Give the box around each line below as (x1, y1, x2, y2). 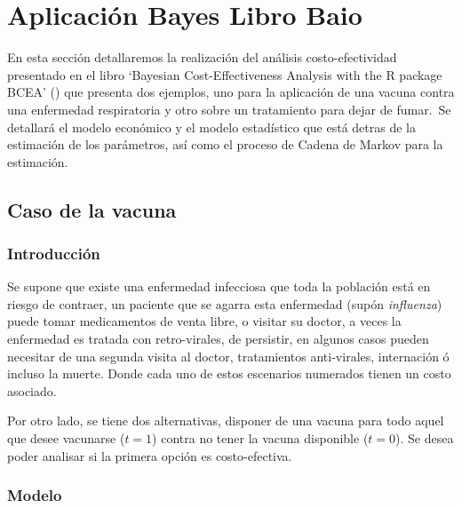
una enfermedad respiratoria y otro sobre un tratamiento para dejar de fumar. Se (7, 99, 451, 118)
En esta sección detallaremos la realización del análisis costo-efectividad (7, 48, 397, 67)
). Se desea (395, 429, 454, 448)
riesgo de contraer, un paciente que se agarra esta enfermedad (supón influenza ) (7, 294, 442, 313)
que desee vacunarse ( (7, 429, 125, 448)
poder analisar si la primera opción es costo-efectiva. (7, 446, 292, 464)
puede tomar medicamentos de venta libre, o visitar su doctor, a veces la (7, 312, 402, 330)
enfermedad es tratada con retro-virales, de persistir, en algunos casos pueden (7, 329, 429, 348)
